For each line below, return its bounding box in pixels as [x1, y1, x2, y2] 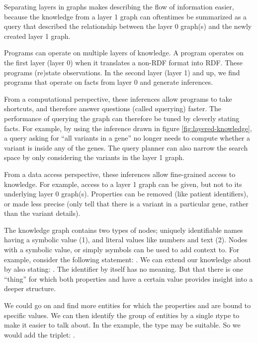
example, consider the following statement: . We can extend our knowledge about [4, 254, 252, 264]
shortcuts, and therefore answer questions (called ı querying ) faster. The [4, 103, 222, 114]
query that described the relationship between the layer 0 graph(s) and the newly [4, 21, 252, 31]
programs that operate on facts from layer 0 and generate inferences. [4, 77, 213, 87]
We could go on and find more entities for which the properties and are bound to [4, 300, 251, 311]
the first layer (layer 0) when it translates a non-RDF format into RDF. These [4, 57, 243, 67]
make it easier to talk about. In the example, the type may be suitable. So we [4, 320, 241, 330]
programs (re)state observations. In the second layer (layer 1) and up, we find [4, 67, 240, 77]
